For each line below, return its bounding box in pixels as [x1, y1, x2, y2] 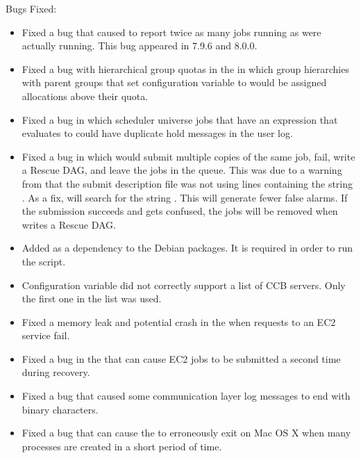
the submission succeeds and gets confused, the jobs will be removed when [22, 204, 338, 218]
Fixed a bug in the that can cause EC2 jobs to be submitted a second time [22, 351, 341, 366]
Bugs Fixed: [6, 1, 57, 15]
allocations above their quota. [22, 88, 149, 103]
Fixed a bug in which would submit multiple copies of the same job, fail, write [22, 149, 355, 163]
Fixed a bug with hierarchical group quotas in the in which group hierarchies [22, 61, 349, 76]
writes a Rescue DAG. [22, 217, 116, 231]
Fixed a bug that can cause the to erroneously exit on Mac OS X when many [22, 425, 351, 440]
